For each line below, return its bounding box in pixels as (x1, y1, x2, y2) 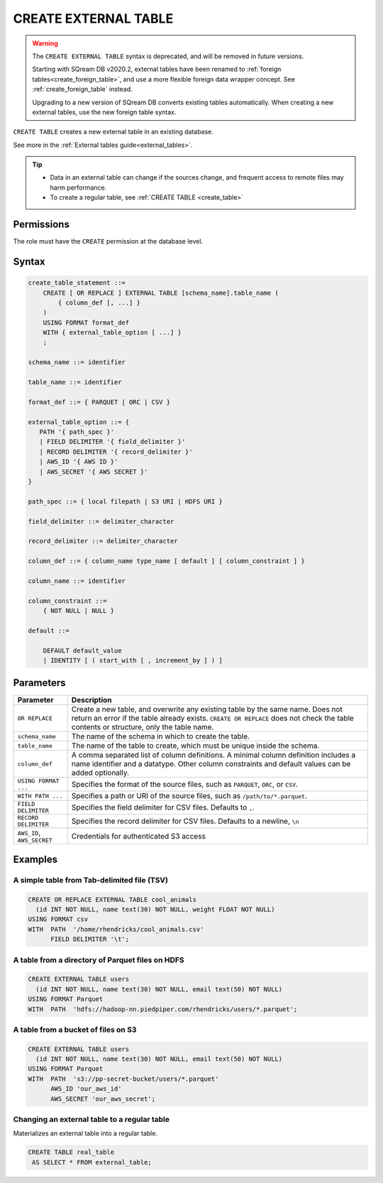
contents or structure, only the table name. (71, 722, 214, 732)
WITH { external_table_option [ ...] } (43, 329, 182, 337)
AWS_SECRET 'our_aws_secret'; (50, 1094, 156, 1103)
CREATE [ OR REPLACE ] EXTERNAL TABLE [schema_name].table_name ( (43, 288, 279, 297)
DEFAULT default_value (43, 646, 122, 655)
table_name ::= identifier (28, 378, 122, 386)
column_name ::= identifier (28, 577, 126, 585)
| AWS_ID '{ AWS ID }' (39, 458, 118, 466)
